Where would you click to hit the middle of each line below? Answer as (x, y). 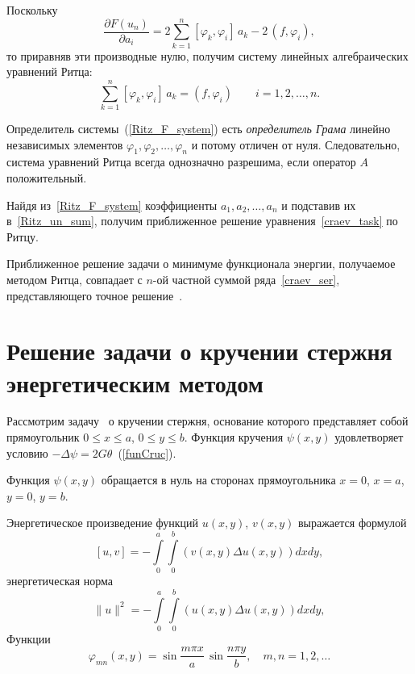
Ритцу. (23, 236)
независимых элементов (65, 144)
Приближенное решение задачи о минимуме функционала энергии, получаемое (201, 264)
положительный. (47, 178)
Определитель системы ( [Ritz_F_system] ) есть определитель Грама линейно (199, 129)
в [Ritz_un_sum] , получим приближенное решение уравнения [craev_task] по (202, 221)
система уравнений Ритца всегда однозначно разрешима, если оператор (181, 162)
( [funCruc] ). (147, 452)
